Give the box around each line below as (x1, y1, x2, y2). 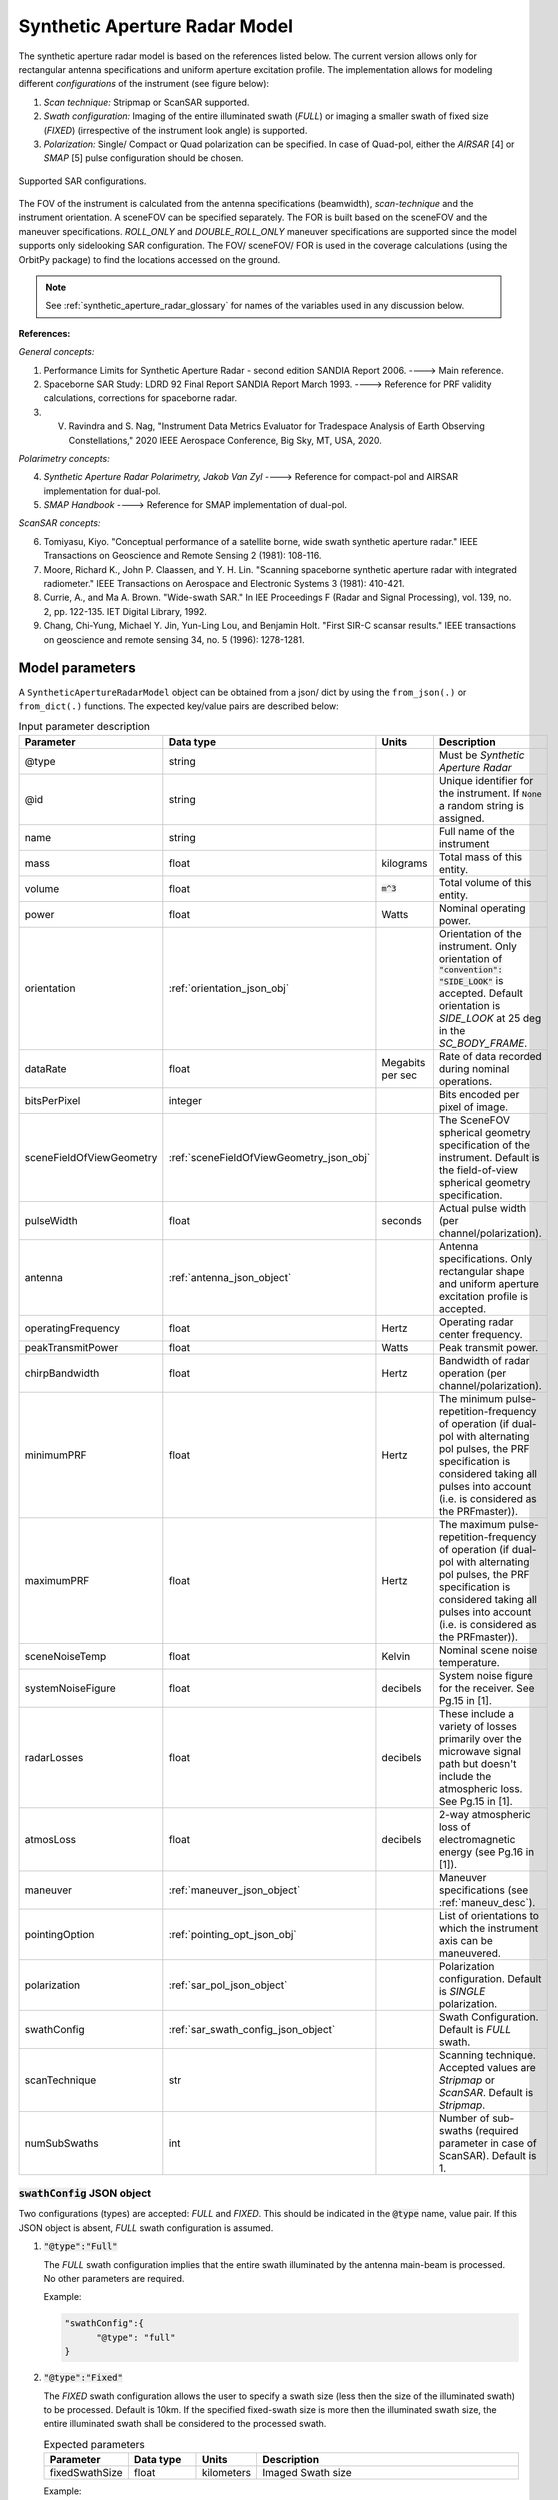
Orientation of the (438, 926, 522, 940)
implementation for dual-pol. (43, 485, 161, 497)
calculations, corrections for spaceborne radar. (43, 392, 238, 404)
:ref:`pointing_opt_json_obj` (168, 1927, 297, 1941)
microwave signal (438, 1744, 522, 1758)
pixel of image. (438, 1100, 509, 1114)
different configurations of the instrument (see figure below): (18, 78, 270, 90)
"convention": (438, 964, 504, 975)
